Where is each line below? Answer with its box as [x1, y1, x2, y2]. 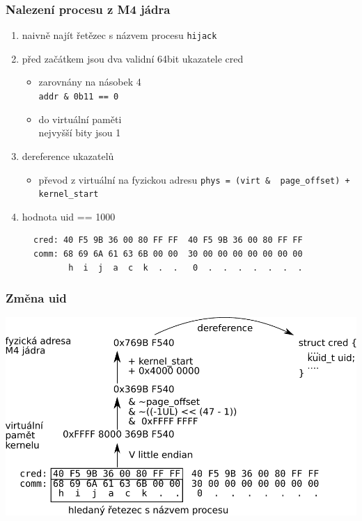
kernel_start [38, 189, 99, 200]
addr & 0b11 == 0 [38, 92, 119, 102]
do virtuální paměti [38, 111, 122, 126]
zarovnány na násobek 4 [38, 74, 141, 89]
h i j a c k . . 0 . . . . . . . [68, 262, 303, 273]
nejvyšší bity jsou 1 [38, 125, 121, 140]
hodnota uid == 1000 [22, 209, 116, 223]
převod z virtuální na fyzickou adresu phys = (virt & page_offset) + [38, 172, 350, 186]
